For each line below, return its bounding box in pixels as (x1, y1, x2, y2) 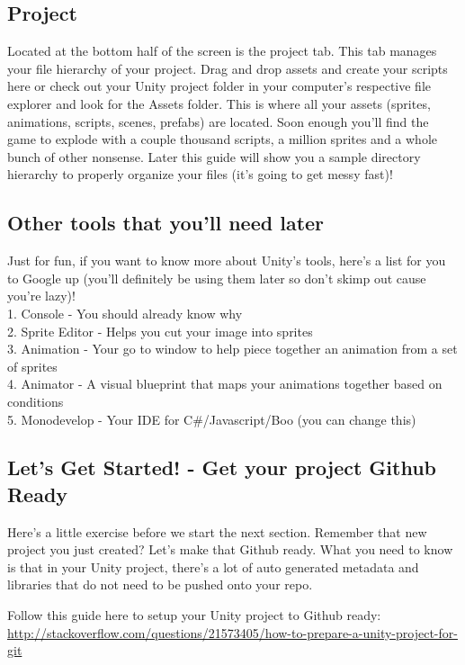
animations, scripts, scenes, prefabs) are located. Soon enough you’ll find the (7, 112, 429, 130)
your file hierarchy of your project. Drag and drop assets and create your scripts (7, 58, 448, 77)
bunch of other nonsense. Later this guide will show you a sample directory (7, 147, 421, 166)
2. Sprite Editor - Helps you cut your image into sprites (7, 321, 313, 340)
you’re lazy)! (7, 286, 76, 305)
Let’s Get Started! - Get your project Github (7, 454, 437, 481)
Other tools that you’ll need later (7, 209, 325, 237)
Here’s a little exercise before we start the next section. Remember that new (7, 522, 427, 541)
